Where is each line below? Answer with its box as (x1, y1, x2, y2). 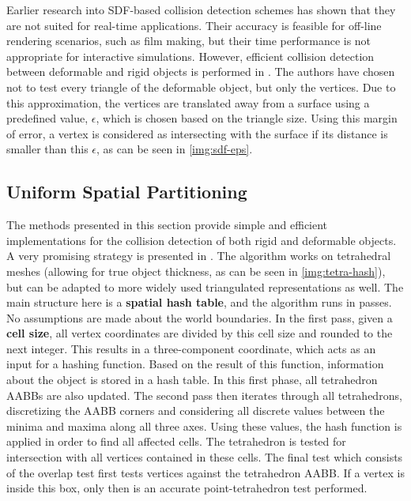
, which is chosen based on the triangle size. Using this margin (96, 110, 398, 126)
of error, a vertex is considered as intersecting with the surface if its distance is (6, 125, 388, 141)
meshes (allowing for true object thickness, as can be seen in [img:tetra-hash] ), (6, 262, 386, 279)
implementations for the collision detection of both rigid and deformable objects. (6, 232, 397, 248)
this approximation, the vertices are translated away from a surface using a (6, 94, 370, 111)
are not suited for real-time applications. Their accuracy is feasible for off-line (6, 17, 382, 33)
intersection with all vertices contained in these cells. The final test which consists (6, 449, 403, 465)
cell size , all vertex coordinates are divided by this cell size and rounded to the (6, 325, 393, 341)
